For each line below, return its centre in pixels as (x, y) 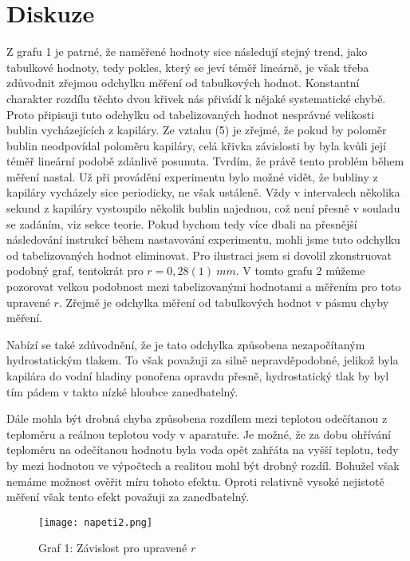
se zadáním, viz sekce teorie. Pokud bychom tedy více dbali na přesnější (182, 223)
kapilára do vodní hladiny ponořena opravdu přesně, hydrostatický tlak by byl (198, 376)
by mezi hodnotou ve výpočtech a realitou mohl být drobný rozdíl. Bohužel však (203, 465)
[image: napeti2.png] (96, 522)
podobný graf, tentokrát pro (75, 271)
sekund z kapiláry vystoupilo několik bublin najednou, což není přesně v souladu (203, 208)
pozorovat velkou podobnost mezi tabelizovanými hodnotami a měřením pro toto (204, 286)
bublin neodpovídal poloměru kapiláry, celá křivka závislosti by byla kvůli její (196, 145)
